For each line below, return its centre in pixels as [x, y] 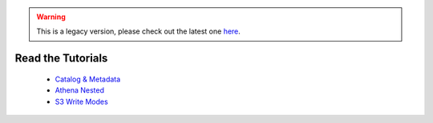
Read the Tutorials [61, 59]
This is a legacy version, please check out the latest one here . [138, 31]
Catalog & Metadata [88, 79]
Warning [51, 17]
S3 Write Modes [81, 101]
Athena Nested [79, 90]
